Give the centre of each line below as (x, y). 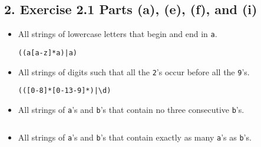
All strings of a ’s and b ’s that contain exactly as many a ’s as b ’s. (135, 137)
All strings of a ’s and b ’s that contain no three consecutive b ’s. (131, 109)
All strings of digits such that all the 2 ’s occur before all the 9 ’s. (134, 71)
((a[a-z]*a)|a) (48, 53)
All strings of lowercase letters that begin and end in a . (118, 34)
